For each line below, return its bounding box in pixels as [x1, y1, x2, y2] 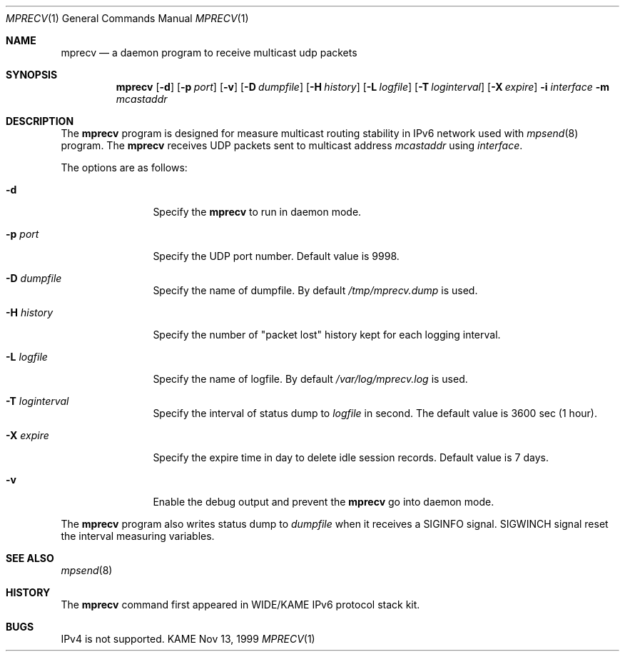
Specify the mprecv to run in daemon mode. [153, 206, 362, 218]
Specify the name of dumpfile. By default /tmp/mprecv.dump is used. [153, 284, 478, 296]
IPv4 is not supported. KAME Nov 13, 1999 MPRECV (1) [61, 633, 315, 645]
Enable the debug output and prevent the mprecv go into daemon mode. [153, 496, 494, 508]
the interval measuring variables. [61, 530, 215, 542]
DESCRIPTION [6, 115, 74, 127]
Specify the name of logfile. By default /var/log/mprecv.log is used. [153, 373, 468, 385]
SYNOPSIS [6, 69, 58, 81]
